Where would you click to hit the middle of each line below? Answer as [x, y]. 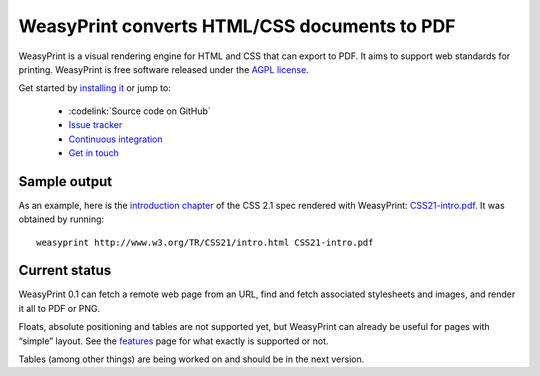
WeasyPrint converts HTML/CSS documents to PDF [237, 26]
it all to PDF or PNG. [59, 308]
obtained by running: [61, 219]
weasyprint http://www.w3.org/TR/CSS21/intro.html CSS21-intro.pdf [205, 242]
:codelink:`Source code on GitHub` [140, 111]
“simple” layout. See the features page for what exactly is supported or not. [173, 341]
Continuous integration [116, 139]
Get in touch [94, 152]
